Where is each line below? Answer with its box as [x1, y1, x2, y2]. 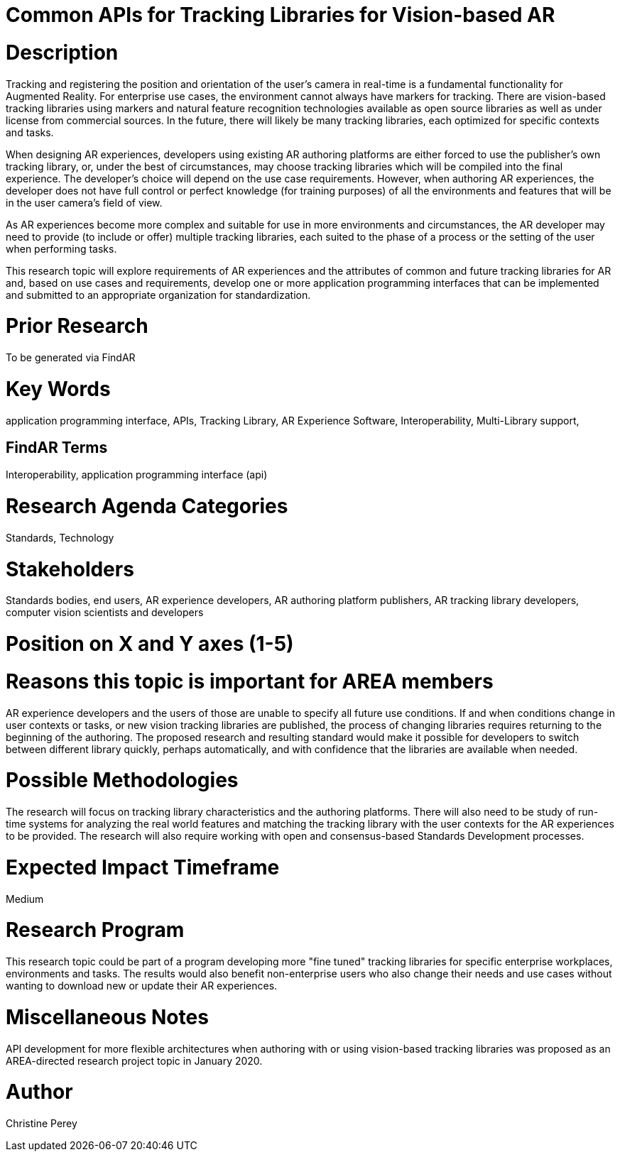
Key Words [6, 376, 111, 401]
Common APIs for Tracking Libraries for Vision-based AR [6, 3, 555, 27]
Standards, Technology [6, 531, 114, 544]
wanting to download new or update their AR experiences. [6, 980, 278, 992]
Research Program [6, 918, 185, 943]
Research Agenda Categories [6, 494, 288, 519]
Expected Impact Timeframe [6, 855, 280, 879]
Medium [6, 892, 44, 905]
